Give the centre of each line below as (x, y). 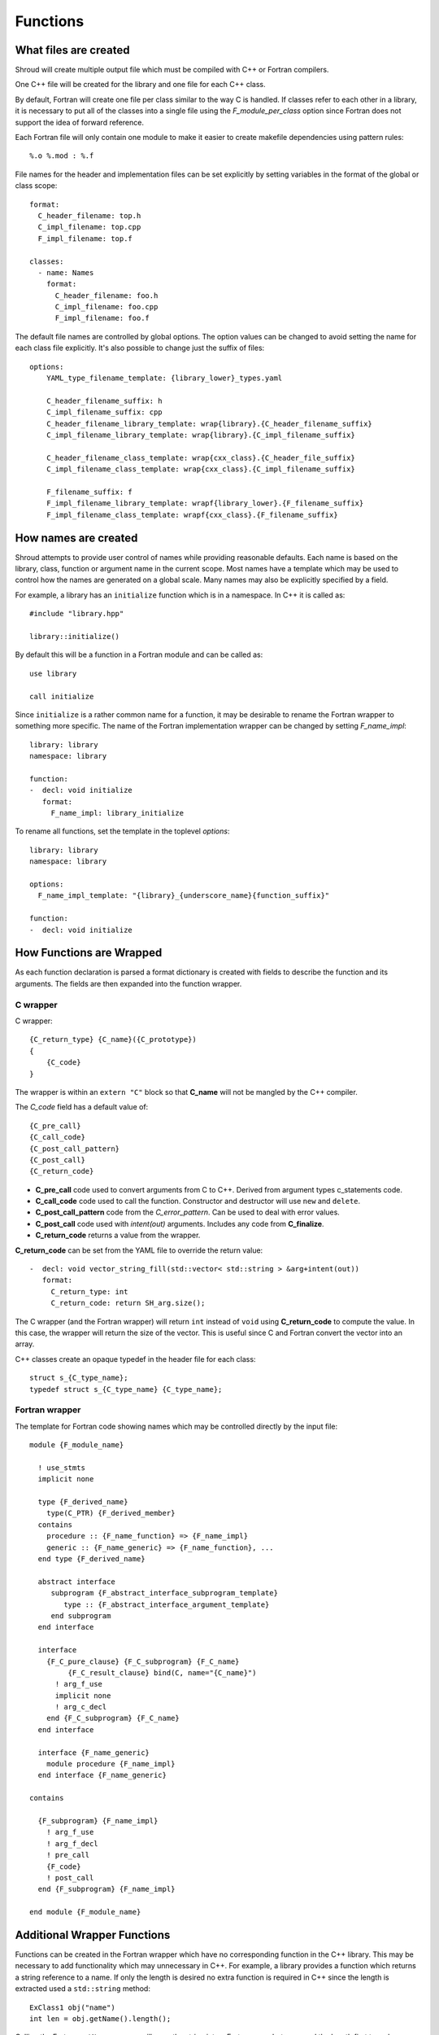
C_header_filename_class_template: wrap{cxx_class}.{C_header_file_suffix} (200, 457)
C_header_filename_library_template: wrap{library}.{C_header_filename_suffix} (209, 424)
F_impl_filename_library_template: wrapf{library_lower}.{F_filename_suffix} (205, 503)
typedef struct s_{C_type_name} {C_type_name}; (126, 1389)
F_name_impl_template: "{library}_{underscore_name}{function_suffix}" (184, 896)
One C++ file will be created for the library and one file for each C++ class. (140, 85)
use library (53, 673)
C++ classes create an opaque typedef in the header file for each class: (135, 1359)
